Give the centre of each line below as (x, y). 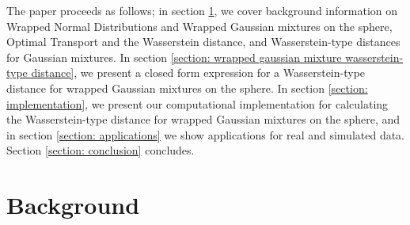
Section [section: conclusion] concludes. (101, 150)
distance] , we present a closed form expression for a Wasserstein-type (198, 72)
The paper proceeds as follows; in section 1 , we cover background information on (202, 10)
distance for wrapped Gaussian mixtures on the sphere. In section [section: (187, 88)
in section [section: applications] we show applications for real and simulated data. (206, 134)
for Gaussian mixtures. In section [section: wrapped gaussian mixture (174, 57)
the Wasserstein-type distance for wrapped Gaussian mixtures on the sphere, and (203, 119)
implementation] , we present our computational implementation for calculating (197, 103)
